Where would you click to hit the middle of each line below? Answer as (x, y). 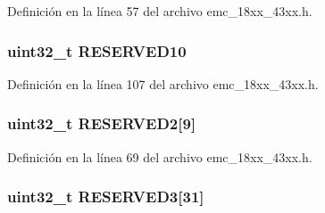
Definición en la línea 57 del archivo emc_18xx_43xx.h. (160, 11)
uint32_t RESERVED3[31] (106, 197)
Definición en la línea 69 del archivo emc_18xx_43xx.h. (160, 156)
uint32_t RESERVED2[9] (102, 123)
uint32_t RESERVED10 (97, 50)
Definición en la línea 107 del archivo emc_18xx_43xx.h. (163, 83)
